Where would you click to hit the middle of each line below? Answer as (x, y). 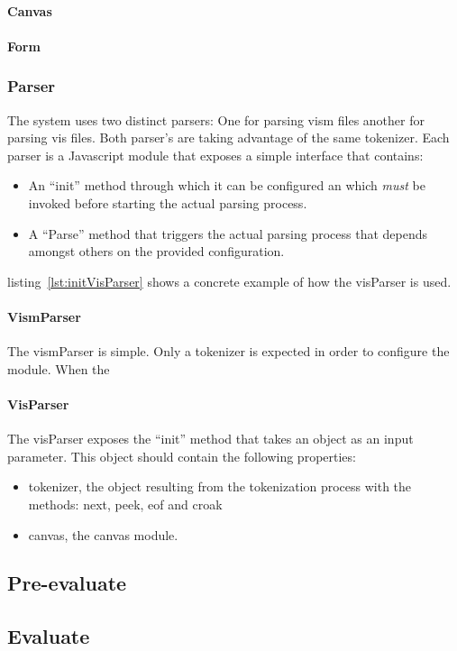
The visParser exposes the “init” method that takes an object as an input (210, 439)
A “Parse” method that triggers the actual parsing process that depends (228, 233)
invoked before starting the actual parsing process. (168, 202)
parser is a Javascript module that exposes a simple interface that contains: (215, 155)
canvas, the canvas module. (103, 534)
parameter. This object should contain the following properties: (182, 456)
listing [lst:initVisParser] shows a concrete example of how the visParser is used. (229, 281)
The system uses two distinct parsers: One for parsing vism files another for (216, 119)
